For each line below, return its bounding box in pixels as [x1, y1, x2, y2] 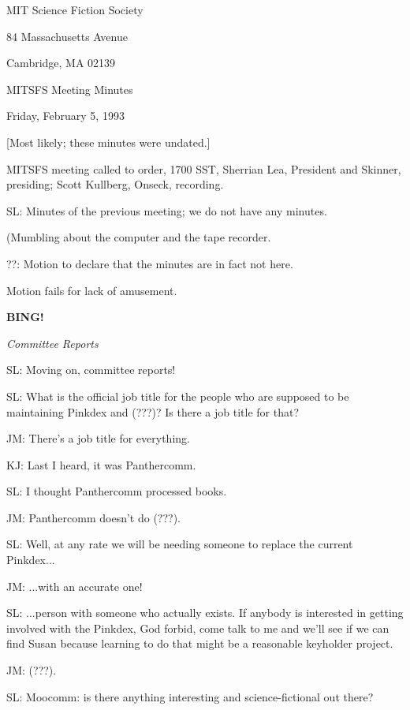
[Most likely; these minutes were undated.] [6, 133, 211, 150]
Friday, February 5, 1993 [6, 107, 125, 124]
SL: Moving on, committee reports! [6, 361, 176, 378]
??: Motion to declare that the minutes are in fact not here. [6, 255, 293, 271]
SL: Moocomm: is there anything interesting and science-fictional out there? [6, 688, 374, 704]
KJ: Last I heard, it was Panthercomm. [6, 456, 196, 473]
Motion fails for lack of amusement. [6, 282, 177, 298]
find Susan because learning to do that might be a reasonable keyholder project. [6, 635, 393, 652]
